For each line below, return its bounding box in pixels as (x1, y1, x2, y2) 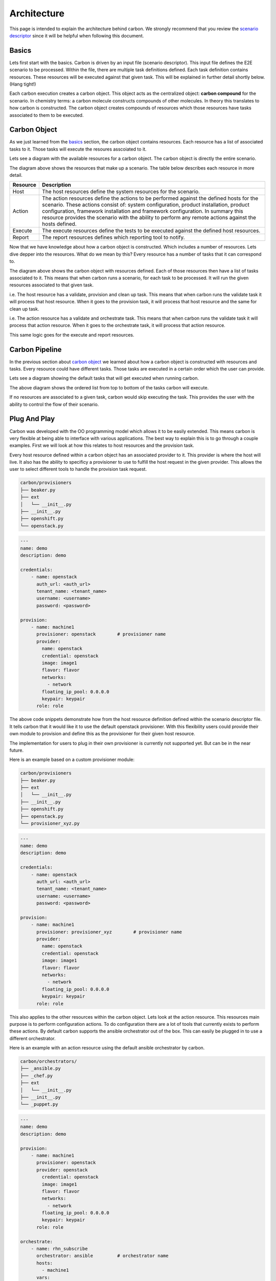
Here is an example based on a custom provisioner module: (9, 756, 135, 763)
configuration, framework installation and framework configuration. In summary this (41, 208, 243, 215)
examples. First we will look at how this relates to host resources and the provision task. (9, 442, 194, 448)
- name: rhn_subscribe (31, 1246, 88, 1252)
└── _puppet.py (20, 1102, 58, 1107)
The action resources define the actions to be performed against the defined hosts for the (41, 195, 259, 202)
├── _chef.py (20, 1072, 53, 1079)
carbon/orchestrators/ (20, 1059, 77, 1064)
